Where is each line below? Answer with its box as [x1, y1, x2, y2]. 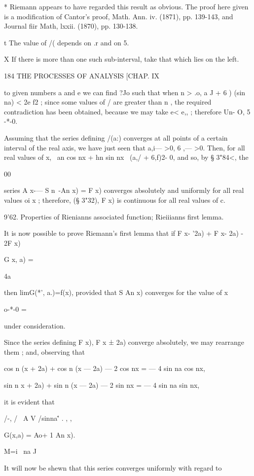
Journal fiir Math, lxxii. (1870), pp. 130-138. [4, 21, 138, 31]
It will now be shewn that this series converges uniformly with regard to [4, 463, 222, 473]
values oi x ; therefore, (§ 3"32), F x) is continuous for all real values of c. [4, 194, 225, 205]
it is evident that [4, 396, 55, 406]
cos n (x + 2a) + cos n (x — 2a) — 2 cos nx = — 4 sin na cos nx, [4, 363, 205, 373]
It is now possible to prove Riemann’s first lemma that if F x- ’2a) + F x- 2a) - [4, 228, 244, 238]
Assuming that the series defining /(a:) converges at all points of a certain [4, 132, 228, 143]
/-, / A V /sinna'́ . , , [4, 413, 72, 423]
